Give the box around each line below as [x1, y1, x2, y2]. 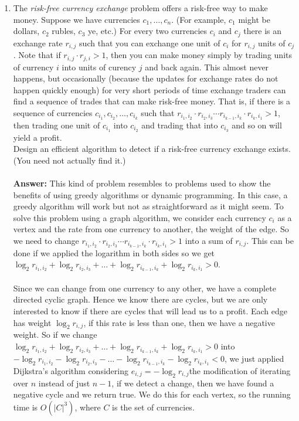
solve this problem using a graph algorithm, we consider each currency [13, 211, 266, 223]
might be [238, 13, 270, 25]
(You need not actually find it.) [13, 154, 126, 166]
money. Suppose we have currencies [13, 13, 140, 25]
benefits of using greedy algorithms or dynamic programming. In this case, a [13, 188, 288, 201]
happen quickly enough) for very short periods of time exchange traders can [13, 83, 286, 96]
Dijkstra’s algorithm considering [13, 364, 128, 376]
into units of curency [62, 60, 137, 73]
